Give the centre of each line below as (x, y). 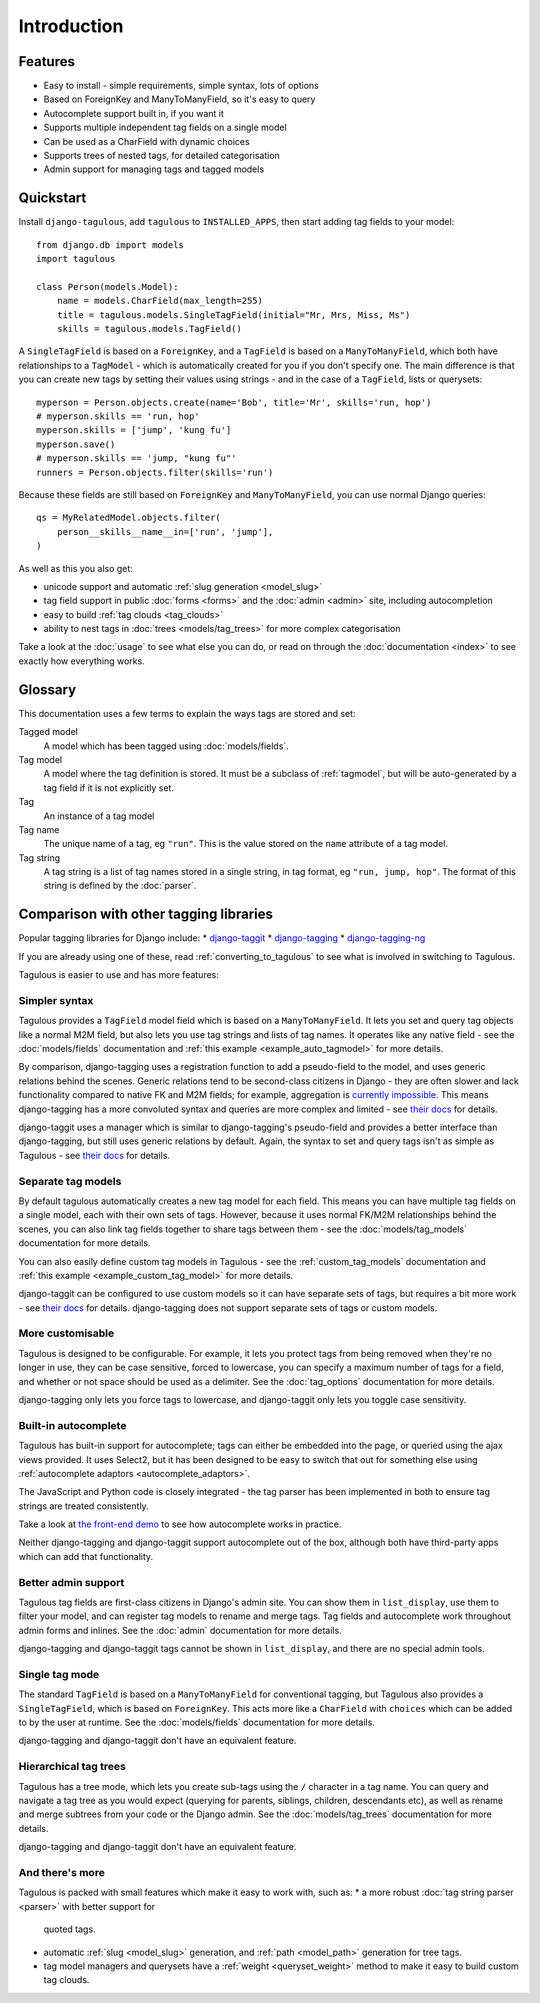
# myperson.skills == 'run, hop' (118, 416)
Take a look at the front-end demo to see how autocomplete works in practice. (180, 1524)
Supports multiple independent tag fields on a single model (165, 127)
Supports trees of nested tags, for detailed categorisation (161, 156)
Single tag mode (59, 1674)
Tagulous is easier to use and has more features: (119, 975)
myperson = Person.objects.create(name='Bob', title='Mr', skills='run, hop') (234, 402)
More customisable (66, 1333)
